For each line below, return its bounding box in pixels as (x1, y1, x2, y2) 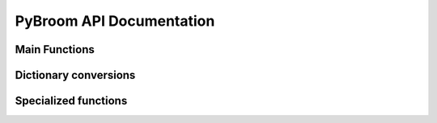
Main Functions (15, 43, 95, 56)
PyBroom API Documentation (15, 12, 215, 30)
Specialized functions (15, 94, 128, 108)
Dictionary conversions (15, 68, 136, 82)
